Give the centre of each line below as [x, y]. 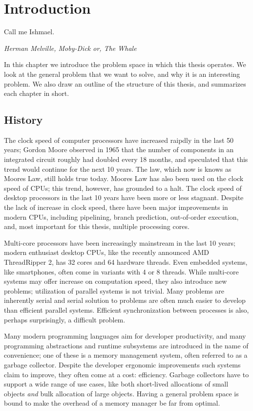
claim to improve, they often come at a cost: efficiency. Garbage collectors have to [126, 374]
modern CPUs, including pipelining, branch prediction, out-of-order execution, [121, 217]
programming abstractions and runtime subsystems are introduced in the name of [126, 345]
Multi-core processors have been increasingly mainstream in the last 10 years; [120, 242]
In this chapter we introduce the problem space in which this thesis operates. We [125, 64]
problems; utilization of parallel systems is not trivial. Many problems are [114, 290]
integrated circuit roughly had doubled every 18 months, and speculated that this [126, 159]
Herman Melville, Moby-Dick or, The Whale [70, 48]
